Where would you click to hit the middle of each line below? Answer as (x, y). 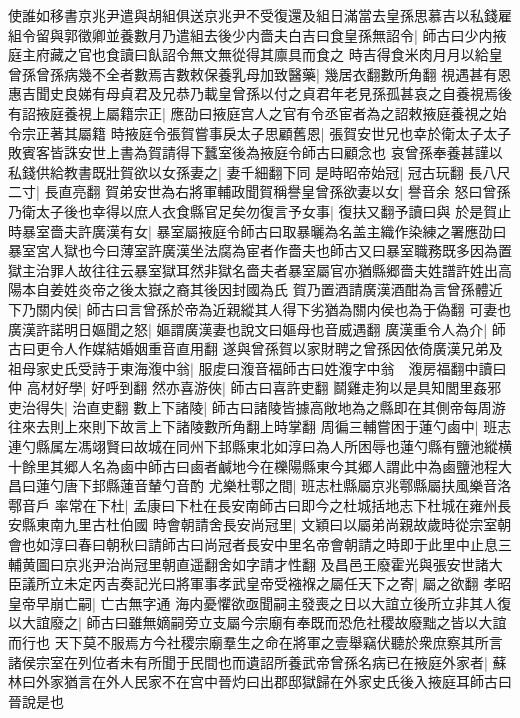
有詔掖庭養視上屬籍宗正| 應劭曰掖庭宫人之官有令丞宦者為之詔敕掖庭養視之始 (257, 112)
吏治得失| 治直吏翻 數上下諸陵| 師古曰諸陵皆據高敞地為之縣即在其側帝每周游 (257, 406)
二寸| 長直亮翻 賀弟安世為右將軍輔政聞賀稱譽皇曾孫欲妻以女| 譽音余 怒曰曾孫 (259, 191)
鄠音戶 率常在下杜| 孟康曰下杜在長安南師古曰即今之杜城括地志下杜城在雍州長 (260, 504)
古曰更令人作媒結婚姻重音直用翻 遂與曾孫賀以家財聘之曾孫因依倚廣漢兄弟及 (255, 348)
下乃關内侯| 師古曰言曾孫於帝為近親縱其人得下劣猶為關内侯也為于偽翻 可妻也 (260, 308)
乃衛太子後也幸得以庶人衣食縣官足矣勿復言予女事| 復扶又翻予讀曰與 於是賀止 (260, 210)
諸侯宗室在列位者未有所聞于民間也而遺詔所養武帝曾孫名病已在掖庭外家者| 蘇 (257, 661)
